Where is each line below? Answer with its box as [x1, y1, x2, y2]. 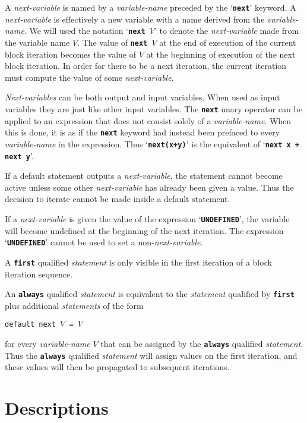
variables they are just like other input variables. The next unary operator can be [5, 102, 302, 115]
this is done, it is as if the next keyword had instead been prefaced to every [5, 126, 280, 138]
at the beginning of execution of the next [146, 48, 296, 60]
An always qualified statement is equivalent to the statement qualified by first [5, 288, 295, 300]
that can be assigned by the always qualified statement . [100, 337, 303, 349]
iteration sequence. [5, 267, 73, 280]
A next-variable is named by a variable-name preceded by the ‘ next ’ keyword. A [5, 1, 296, 13]
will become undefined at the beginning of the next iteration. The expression [5, 224, 284, 236]
